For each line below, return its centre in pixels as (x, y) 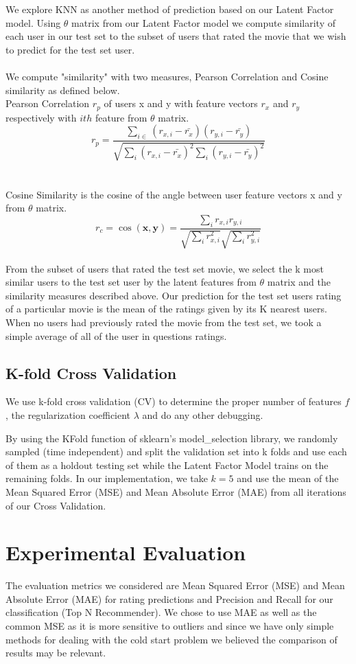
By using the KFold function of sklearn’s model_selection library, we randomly (172, 438)
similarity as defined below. (63, 90)
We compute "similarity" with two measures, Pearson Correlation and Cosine (167, 76)
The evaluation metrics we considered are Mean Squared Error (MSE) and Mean (175, 585)
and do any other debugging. (203, 414)
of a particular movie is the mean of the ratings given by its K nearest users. (166, 309)
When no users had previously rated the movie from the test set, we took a (164, 322)
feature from (121, 117)
